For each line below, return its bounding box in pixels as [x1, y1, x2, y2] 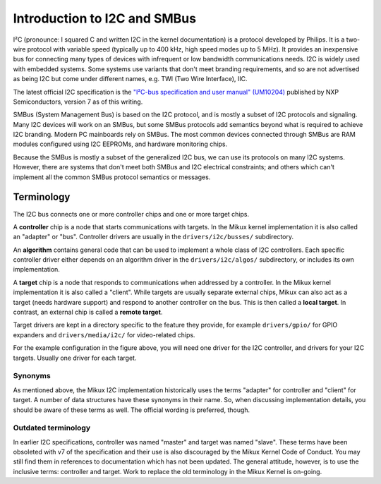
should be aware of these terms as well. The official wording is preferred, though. [13, 406, 250, 414]
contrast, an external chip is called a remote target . [13, 308, 163, 317]
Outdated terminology [13, 423, 91, 433]
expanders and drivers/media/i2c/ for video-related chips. [13, 330, 195, 339]
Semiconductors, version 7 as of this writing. [13, 97, 143, 106]
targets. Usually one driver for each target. [13, 353, 137, 362]
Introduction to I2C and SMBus [13, 11, 197, 26]
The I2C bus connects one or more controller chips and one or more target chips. [13, 210, 250, 218]
